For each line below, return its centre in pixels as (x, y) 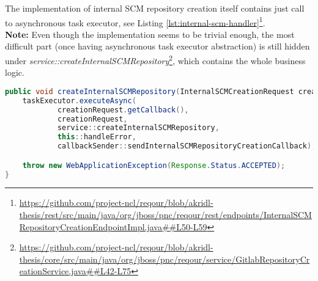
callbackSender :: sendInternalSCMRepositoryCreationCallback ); (187, 146)
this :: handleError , (97, 137)
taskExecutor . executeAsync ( (79, 100)
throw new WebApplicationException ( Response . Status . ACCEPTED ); (154, 165)
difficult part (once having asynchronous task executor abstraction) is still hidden (157, 46)
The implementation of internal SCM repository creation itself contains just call (155, 8)
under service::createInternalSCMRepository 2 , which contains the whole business (155, 60)
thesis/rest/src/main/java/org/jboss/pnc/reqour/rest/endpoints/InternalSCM (165, 214)
